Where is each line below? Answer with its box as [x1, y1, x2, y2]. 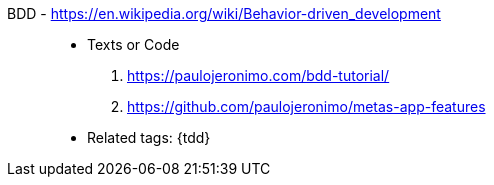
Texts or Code [87, 36, 180, 53]
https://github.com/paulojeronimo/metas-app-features [127, 98, 486, 115]
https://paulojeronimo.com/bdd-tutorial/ [127, 67, 390, 84]
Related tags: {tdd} [87, 129, 211, 146]
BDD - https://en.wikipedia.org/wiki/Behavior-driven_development [7, 5, 441, 22]
